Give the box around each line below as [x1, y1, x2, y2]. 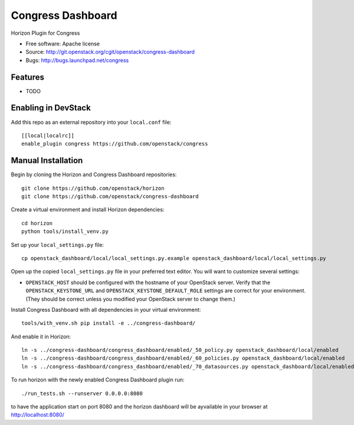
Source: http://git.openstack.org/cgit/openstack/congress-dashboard [25, 48, 195, 55]
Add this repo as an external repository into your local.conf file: [11, 118, 172, 126]
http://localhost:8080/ [11, 411, 65, 419]
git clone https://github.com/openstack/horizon [21, 185, 165, 192]
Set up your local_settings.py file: [11, 241, 104, 248]
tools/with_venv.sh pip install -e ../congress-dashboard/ [21, 320, 196, 327]
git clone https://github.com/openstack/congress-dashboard [21, 193, 199, 200]
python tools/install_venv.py [21, 228, 109, 235]
